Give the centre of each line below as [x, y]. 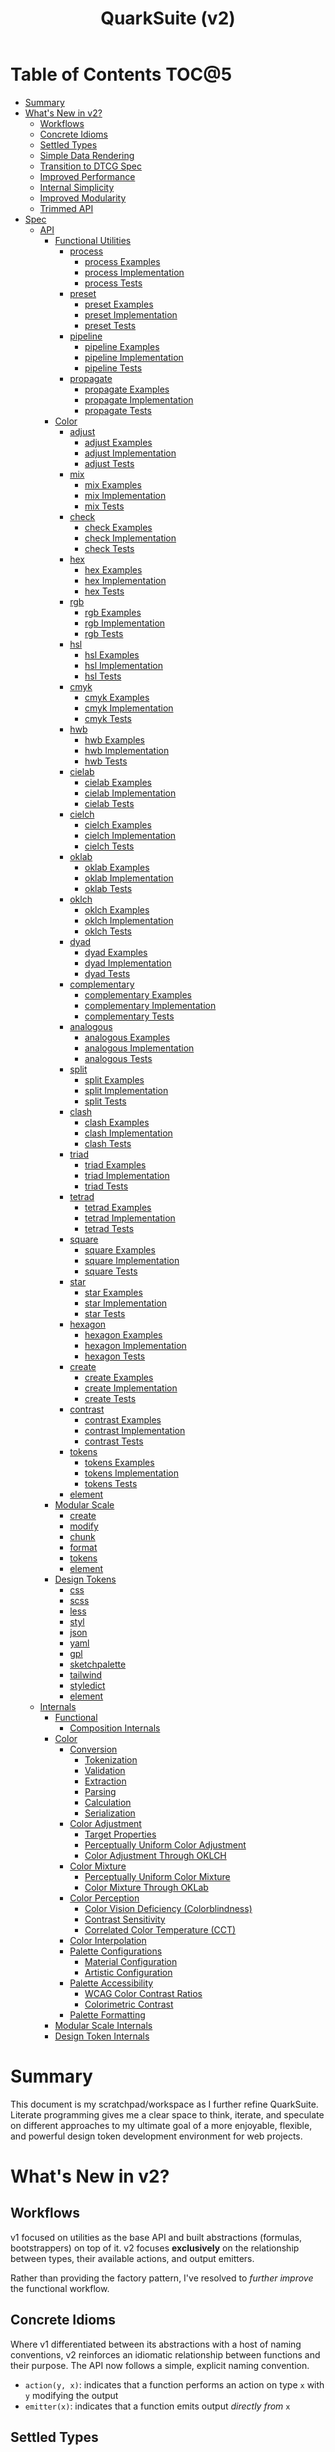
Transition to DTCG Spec [91, 166]
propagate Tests [118, 410]
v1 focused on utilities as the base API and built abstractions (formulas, [156, 2237]
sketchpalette [98, 1664]
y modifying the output [71, 2395]
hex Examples [113, 569]
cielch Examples [118, 824]
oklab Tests [108, 888]
